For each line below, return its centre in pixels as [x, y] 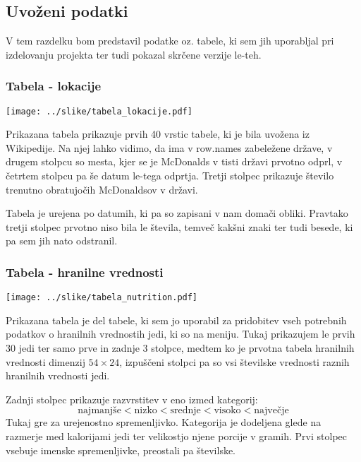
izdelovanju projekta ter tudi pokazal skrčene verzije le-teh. [134, 54]
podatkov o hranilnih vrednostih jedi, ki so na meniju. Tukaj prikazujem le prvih [180, 334]
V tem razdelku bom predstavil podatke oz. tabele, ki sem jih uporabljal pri [170, 41]
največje [271, 411]
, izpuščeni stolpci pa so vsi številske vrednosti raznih [234, 361]
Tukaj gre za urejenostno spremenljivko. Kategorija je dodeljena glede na [164, 422]
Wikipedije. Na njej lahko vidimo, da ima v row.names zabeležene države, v [169, 147]
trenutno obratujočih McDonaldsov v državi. [102, 189]
